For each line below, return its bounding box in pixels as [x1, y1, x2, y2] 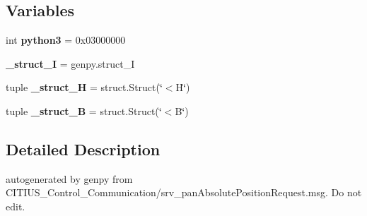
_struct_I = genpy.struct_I [6, 56, 135, 71]
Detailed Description [6, 138, 161, 160]
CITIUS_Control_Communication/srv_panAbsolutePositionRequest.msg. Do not [6, 185, 362, 200]
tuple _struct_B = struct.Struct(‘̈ [6, 103, 162, 118]
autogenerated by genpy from [6, 171, 133, 186]
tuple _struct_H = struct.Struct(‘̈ [6, 80, 163, 95]
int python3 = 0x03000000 [6, 32, 126, 47]
